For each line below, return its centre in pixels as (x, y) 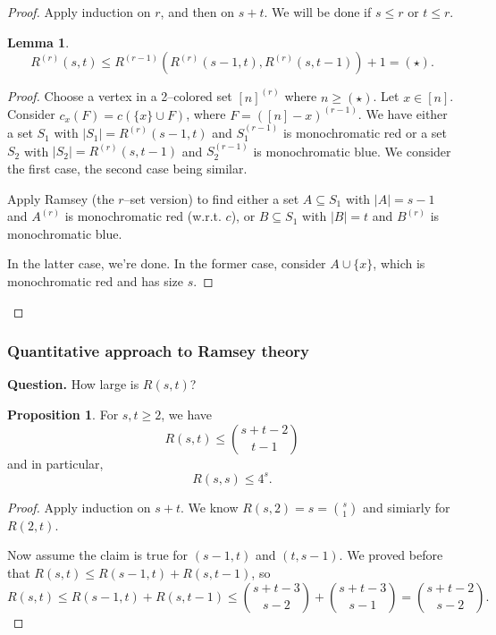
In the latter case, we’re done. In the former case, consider (167, 263)
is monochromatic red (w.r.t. (143, 216)
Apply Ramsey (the (61, 198)
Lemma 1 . (38, 42)
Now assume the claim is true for (98, 555)
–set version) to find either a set (211, 198)
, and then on (198, 12)
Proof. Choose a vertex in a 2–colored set (120, 96)
